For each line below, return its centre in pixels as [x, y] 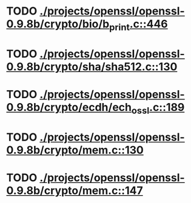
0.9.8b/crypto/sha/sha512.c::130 [92, 66]
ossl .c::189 [158, 108]
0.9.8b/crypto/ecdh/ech [69, 108]
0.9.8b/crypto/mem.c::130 [75, 150]
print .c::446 [138, 25]
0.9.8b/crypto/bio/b [58, 24]
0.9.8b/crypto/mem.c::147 [75, 191]
